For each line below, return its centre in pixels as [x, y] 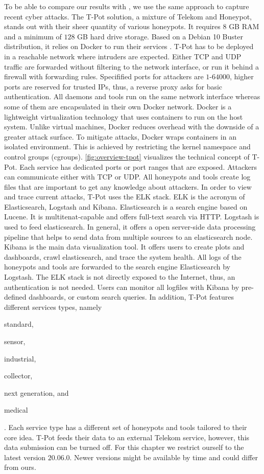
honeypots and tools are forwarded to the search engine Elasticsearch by [117, 267]
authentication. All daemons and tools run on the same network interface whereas [132, 96]
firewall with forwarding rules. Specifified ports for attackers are [104, 76]
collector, [18, 376]
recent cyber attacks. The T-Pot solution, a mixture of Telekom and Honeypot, [128, 16]
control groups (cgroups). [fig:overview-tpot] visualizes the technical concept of [127, 156]
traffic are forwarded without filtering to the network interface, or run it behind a [131, 66]
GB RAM [244, 26]
